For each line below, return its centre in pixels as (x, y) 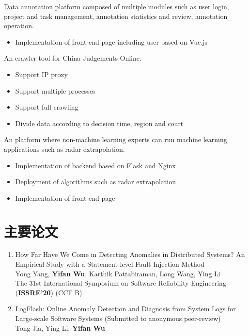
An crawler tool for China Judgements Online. (73, 58)
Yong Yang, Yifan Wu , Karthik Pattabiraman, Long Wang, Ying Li (118, 273)
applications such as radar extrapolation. (64, 149)
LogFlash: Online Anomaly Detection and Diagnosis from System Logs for (125, 309)
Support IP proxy (41, 74)
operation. (19, 25)
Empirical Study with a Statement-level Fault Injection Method (110, 264)
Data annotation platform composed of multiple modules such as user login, (117, 6)
